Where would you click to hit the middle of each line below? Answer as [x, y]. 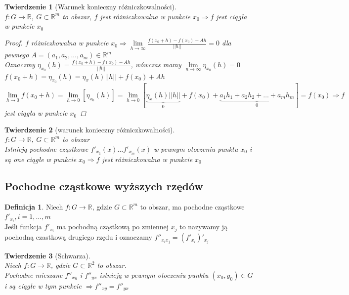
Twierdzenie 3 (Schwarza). [47, 255]
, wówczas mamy [156, 64]
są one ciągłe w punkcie [41, 159]
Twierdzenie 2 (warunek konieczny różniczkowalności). [90, 129]
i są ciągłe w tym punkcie [43, 285]
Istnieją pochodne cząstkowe [46, 148]
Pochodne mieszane [34, 274]
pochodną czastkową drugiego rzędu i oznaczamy [78, 237]
